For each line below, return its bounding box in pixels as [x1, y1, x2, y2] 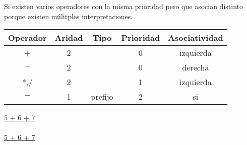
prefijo [91, 91, 113, 103]
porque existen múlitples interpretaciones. [4, 11, 133, 21]
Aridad [54, 32, 83, 44]
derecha [182, 61, 209, 74]
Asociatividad [168, 32, 223, 44]
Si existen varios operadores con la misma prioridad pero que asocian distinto [4, 1, 243, 11]
